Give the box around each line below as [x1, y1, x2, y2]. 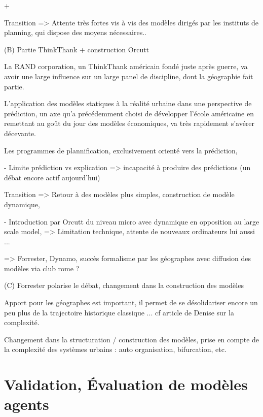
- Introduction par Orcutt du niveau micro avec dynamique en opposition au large [4, 216, 259, 227]
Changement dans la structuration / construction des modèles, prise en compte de [4, 334, 259, 344]
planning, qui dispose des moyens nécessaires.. [4, 27, 146, 38]
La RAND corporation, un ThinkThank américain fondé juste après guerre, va [4, 61, 248, 72]
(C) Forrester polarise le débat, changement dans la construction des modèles [4, 280, 244, 291]
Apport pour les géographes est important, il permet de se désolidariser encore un [4, 297, 258, 308]
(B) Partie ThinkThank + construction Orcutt [4, 44, 149, 54]
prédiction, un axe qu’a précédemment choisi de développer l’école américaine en [4, 108, 254, 118]
